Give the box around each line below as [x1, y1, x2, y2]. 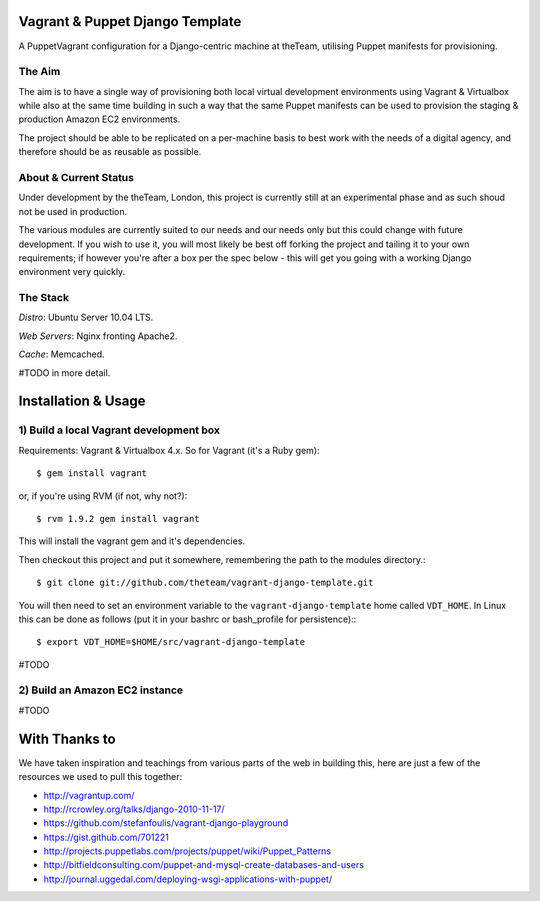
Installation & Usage [18, 393, 146, 410]
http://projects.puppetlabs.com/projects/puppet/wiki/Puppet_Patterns [43, 845, 332, 857]
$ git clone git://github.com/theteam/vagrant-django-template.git [36, 577, 374, 589]
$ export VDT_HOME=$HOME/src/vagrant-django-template [36, 636, 305, 648]
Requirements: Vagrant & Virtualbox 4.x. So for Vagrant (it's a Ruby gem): [18, 444, 320, 456]
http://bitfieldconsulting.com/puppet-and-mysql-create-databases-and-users [43, 859, 365, 871]
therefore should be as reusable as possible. [18, 146, 202, 158]
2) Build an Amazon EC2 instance [18, 683, 184, 697]
